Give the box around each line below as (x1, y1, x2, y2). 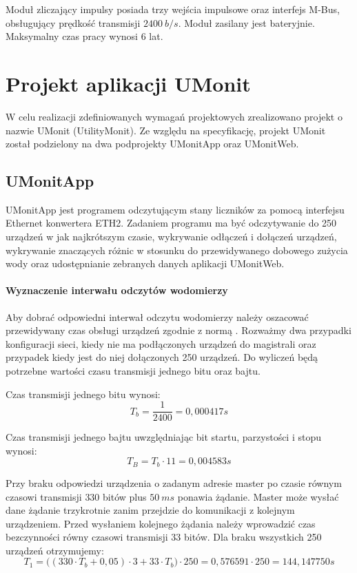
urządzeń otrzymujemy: (6, 543, 104, 557)
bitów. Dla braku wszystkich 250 (183, 530, 322, 544)
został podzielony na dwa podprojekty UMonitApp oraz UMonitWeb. (6, 136, 299, 151)
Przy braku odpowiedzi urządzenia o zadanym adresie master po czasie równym (6, 475, 342, 490)
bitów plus (103, 489, 147, 503)
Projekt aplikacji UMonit (6, 69, 251, 97)
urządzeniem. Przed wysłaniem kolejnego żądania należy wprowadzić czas (6, 516, 316, 530)
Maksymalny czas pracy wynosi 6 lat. (6, 29, 163, 43)
